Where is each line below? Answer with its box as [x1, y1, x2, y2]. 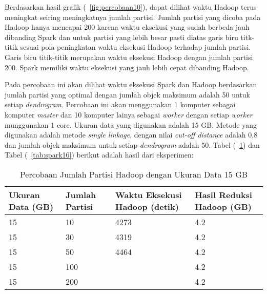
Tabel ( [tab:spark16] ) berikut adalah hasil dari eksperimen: [5, 149, 194, 160]
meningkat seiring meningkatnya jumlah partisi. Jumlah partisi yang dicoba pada [5, 11, 261, 22]
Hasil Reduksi [195, 188, 252, 201]
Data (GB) [9, 200, 54, 212]
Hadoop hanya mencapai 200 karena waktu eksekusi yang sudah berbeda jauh [5, 22, 250, 32]
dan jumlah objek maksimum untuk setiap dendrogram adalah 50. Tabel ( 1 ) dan [5, 139, 260, 150]
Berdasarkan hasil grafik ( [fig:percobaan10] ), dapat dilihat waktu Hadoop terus [5, 2, 257, 12]
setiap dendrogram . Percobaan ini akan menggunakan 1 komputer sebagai [5, 99, 236, 110]
